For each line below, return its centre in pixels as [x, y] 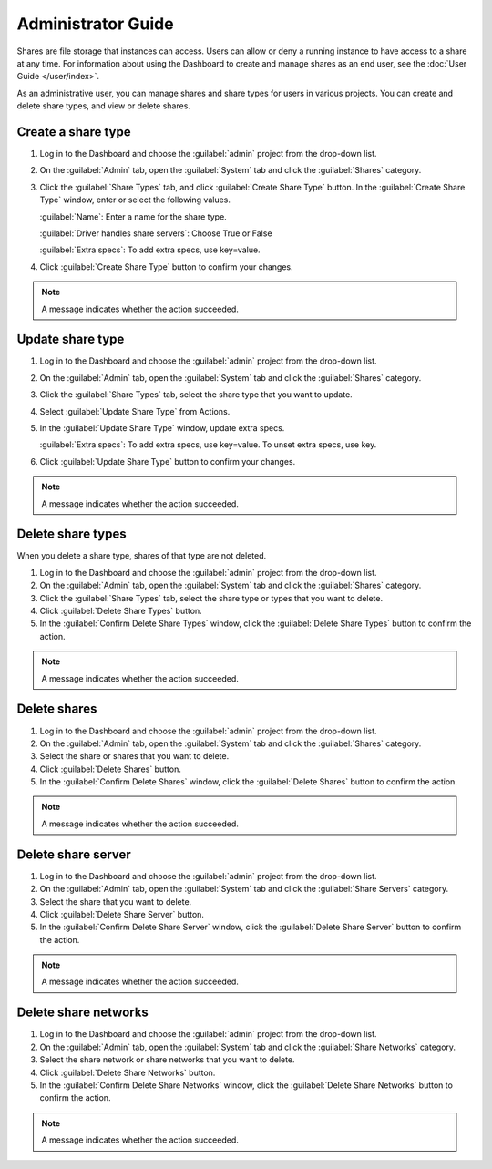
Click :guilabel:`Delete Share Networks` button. [128, 1072]
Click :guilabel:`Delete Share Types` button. [121, 611]
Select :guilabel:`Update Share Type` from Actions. [135, 411]
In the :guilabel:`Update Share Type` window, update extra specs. [162, 428]
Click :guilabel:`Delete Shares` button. [110, 769]
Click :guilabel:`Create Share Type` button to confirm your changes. [166, 267]
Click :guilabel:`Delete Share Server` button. [122, 914]
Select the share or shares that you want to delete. [134, 756]
